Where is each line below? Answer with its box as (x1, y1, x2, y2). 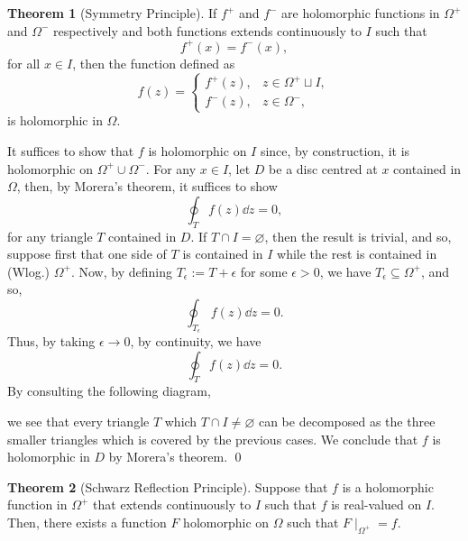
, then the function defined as (72, 53, 235, 72)
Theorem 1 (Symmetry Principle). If (7, 4, 217, 22)
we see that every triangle (7, 412, 150, 431)
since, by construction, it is (260, 141, 410, 160)
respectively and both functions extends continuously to (53, 21, 362, 40)
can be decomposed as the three (258, 412, 436, 431)
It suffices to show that (7, 141, 134, 160)
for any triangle (7, 226, 93, 245)
